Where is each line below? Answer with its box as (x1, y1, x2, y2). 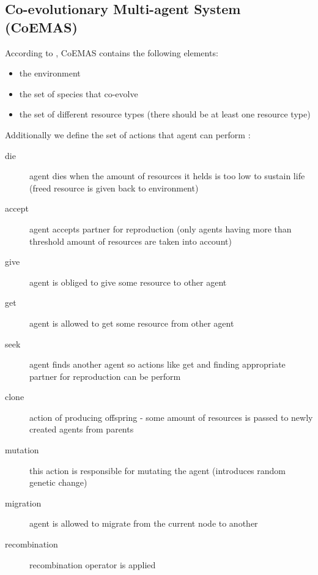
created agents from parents (29, 423, 134, 436)
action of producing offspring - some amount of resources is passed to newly (29, 410, 313, 423)
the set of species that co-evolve (19, 87, 138, 100)
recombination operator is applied (29, 558, 156, 571)
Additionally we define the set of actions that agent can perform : (5, 128, 251, 141)
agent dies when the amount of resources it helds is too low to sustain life (29, 169, 305, 182)
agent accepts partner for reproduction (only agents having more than (29, 222, 292, 235)
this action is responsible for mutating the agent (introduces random (29, 464, 286, 477)
